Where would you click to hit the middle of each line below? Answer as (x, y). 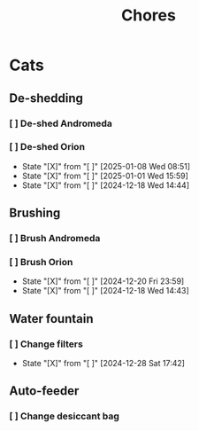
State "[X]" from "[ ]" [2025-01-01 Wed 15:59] (105, 176)
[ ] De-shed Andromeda (61, 123)
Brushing (35, 213)
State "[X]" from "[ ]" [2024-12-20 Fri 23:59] (103, 281)
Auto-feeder (44, 391)
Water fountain (51, 319)
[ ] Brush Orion (41, 263)
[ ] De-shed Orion (47, 147)
